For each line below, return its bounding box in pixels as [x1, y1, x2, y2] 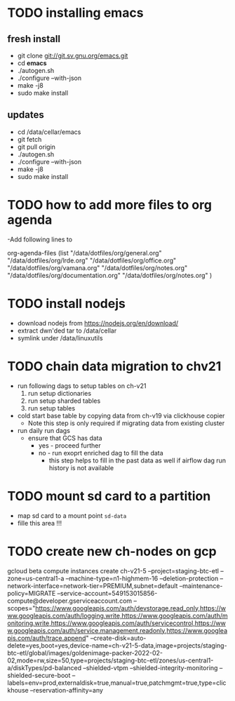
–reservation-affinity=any [30, 686, 104, 694]
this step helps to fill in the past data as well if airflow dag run [48, 456, 227, 465]
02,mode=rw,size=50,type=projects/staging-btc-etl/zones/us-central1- [7, 656, 214, 665]
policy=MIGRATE [7, 589, 56, 597]
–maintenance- [179, 581, 223, 590]
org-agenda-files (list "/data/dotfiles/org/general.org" [7, 248, 163, 257]
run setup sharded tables [27, 396, 101, 405]
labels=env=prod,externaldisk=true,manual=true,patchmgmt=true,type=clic [7, 679, 227, 687]
